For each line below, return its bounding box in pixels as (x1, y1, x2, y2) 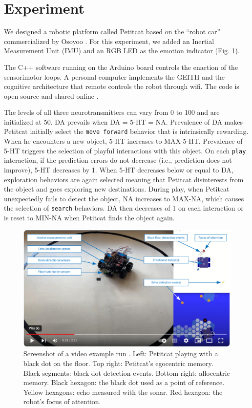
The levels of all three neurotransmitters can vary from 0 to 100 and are (4, 107, 220, 117)
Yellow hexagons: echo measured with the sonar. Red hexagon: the (23, 387, 223, 397)
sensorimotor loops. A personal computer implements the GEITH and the (4, 71, 225, 82)
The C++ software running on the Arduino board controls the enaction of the (4, 62, 238, 72)
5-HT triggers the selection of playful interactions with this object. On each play (4, 145, 246, 155)
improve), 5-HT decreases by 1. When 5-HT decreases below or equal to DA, (4, 164, 233, 174)
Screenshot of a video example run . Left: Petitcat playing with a (23, 348, 218, 359)
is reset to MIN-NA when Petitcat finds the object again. (4, 213, 175, 222)
